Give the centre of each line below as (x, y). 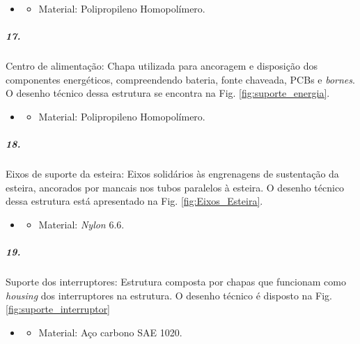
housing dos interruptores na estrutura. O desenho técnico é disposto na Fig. (169, 295)
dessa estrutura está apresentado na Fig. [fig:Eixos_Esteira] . (134, 201)
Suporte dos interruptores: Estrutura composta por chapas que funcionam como (176, 282)
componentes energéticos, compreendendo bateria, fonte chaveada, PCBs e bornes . (180, 79)
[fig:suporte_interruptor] (58, 309)
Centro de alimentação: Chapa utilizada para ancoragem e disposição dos (162, 66)
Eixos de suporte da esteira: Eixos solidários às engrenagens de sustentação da (172, 174)
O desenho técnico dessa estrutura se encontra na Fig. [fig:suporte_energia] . (168, 93)
